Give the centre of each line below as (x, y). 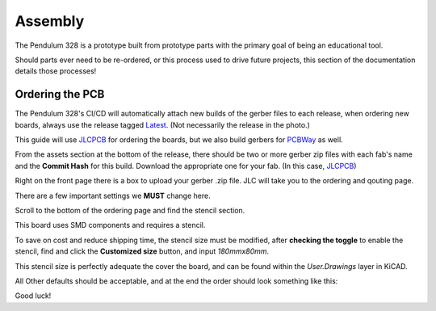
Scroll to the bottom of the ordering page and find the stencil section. (130, 210)
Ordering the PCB (60, 94)
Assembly (50, 21)
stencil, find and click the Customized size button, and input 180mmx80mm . (142, 251)
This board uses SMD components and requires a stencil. (110, 225)
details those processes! (56, 71)
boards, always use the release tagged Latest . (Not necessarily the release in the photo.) (162, 124)
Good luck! (33, 296)
